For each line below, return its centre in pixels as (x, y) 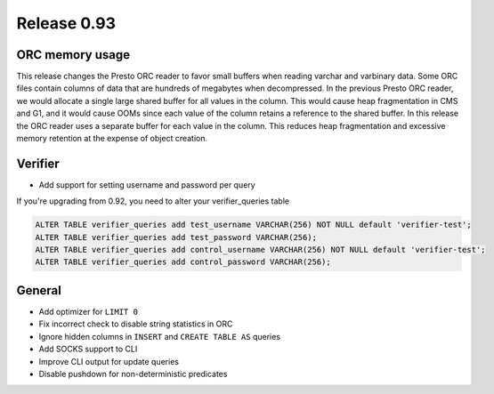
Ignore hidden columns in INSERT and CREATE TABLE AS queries (159, 336)
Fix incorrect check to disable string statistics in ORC (136, 324)
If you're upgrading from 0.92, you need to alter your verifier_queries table (153, 201)
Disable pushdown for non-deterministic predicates (133, 374)
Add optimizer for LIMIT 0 (88, 311)
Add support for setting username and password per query (147, 185)
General (39, 290)
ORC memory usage (73, 55)
